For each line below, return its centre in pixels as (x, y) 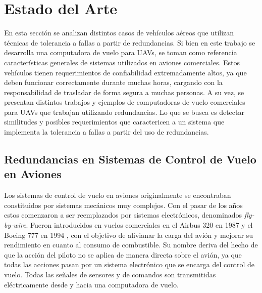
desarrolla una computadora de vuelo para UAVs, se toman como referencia (121, 52)
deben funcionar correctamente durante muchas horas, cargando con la (113, 82)
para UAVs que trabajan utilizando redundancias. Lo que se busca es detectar (124, 112)
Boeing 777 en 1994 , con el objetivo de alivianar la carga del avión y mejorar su (129, 235)
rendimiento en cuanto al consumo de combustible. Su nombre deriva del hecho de (131, 245)
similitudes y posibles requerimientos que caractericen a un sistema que (114, 122)
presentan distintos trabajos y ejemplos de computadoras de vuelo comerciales (125, 102)
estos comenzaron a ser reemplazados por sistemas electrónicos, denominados (123, 215)
